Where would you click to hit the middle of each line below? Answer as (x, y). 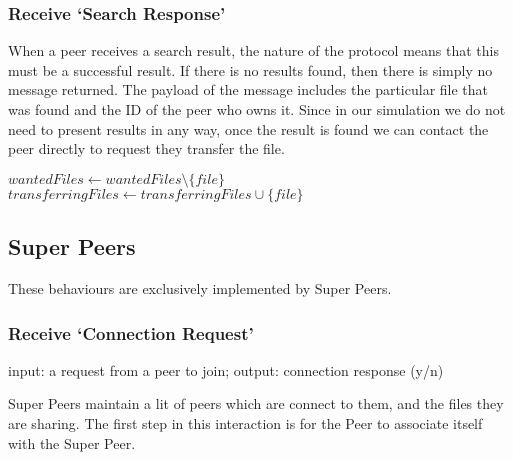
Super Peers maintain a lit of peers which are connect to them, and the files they (256, 403)
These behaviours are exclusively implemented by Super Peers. (200, 287)
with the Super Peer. (72, 442)
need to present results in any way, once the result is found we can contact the (248, 128)
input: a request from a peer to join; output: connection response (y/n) (226, 369)
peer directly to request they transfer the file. (146, 148)
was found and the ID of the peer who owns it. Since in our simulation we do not (257, 109)
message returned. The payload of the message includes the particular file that (248, 89)
